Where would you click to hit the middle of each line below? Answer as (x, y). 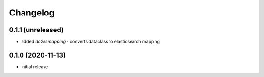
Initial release (35, 67)
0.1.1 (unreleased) (36, 30)
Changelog (32, 13)
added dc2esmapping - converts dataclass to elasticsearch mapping (91, 42)
